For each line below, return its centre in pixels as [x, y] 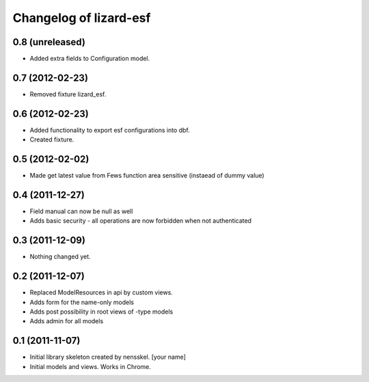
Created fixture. [52, 139]
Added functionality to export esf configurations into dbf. [110, 130]
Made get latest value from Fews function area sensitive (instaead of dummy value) [147, 176]
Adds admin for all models [67, 321]
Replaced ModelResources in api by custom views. [101, 292]
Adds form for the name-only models [82, 302]
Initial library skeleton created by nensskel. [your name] [108, 357]
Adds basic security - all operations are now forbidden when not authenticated [141, 221]
